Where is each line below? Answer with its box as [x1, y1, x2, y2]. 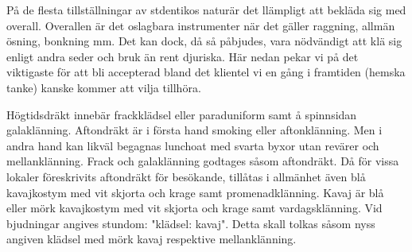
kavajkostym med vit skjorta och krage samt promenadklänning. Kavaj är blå [6, 184, 384, 200]
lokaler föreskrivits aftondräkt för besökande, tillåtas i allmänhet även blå [6, 168, 366, 184]
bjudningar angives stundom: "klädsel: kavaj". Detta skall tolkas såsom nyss [6, 215, 375, 231]
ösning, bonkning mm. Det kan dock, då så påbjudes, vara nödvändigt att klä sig [6, 33, 402, 49]
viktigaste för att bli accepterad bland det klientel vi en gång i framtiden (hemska [6, 64, 406, 80]
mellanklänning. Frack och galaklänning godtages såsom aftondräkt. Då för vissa [6, 153, 399, 169]
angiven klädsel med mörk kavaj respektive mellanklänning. [6, 231, 297, 247]
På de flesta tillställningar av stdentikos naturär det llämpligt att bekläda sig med [6, 2, 406, 17]
